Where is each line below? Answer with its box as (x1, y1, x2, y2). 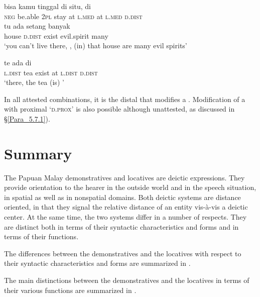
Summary (4, 143, 72, 163)
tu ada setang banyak (4, 21, 70, 31)
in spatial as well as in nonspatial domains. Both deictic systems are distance (4, 191, 241, 202)
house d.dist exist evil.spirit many (4, 30, 108, 41)
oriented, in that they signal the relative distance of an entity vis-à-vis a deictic (4, 202, 248, 212)
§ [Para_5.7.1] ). (4, 113, 50, 124)
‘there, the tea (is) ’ (4, 77, 64, 87)
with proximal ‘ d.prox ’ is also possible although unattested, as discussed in (4, 104, 235, 114)
